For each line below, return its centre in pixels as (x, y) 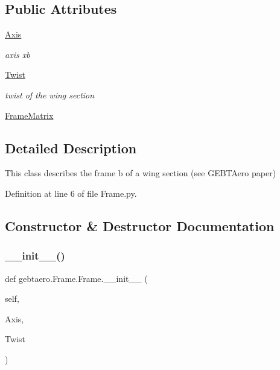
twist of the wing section (50, 94)
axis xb (17, 54)
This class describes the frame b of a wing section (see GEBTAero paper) (141, 173)
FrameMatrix (29, 115)
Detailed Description (71, 148)
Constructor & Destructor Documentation (140, 225)
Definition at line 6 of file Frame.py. (71, 193)
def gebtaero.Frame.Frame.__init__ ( (76, 278)
